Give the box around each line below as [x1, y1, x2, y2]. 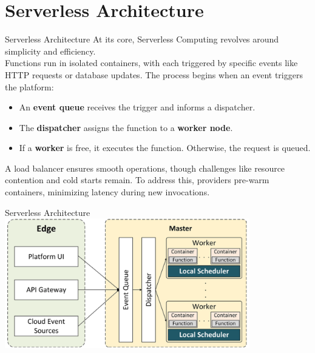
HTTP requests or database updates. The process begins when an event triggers [5, 68, 303, 81]
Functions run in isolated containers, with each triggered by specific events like [5, 56, 298, 69]
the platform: [5, 80, 54, 93]
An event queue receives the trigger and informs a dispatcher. [19, 101, 256, 113]
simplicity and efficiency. [5, 44, 96, 57]
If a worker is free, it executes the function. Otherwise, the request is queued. [19, 141, 311, 154]
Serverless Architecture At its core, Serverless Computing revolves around [5, 33, 279, 45]
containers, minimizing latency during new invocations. [5, 186, 210, 198]
